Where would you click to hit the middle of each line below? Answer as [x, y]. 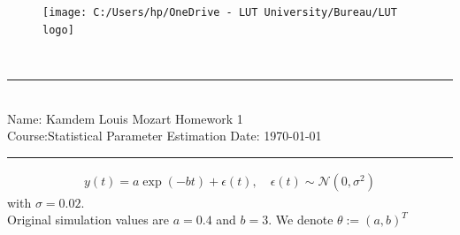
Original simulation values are [88, 220]
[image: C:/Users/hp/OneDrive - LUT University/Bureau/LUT [220, 12]
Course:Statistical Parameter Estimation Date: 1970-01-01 [165, 136]
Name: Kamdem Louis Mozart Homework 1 [125, 118]
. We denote [301, 220]
